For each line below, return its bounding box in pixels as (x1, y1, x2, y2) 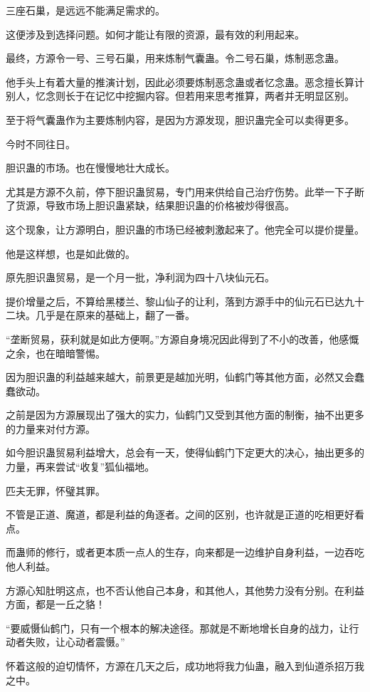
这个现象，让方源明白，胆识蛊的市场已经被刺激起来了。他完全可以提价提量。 (6, 221, 364, 236)
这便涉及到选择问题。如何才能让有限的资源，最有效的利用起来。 (6, 26, 305, 41)
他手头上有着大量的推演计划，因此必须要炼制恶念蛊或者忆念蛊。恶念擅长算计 (6, 74, 364, 89)
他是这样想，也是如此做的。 (6, 246, 135, 261)
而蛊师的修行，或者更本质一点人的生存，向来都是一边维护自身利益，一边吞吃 (6, 545, 364, 560)
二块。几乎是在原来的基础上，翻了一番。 (6, 308, 195, 323)
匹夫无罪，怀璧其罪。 (6, 483, 105, 498)
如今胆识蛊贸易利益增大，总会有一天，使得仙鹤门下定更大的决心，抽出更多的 (6, 445, 364, 460)
